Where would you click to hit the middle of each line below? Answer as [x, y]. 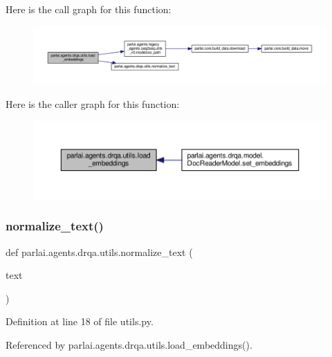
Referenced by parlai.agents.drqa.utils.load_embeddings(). [129, 344]
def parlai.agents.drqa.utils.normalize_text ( [99, 251]
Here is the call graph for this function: [89, 9]
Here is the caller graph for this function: [93, 104]
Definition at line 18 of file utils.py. [80, 321]
